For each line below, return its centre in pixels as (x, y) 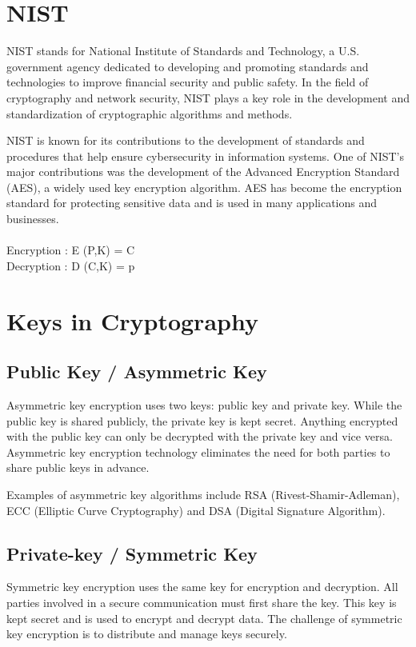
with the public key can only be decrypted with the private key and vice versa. (200, 436)
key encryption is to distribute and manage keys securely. (147, 634)
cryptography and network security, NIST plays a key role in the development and (208, 97)
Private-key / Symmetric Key (132, 553)
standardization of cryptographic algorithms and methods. (150, 113)
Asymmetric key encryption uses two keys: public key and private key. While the (204, 405)
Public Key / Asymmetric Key (137, 371)
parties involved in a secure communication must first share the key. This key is (202, 602)
